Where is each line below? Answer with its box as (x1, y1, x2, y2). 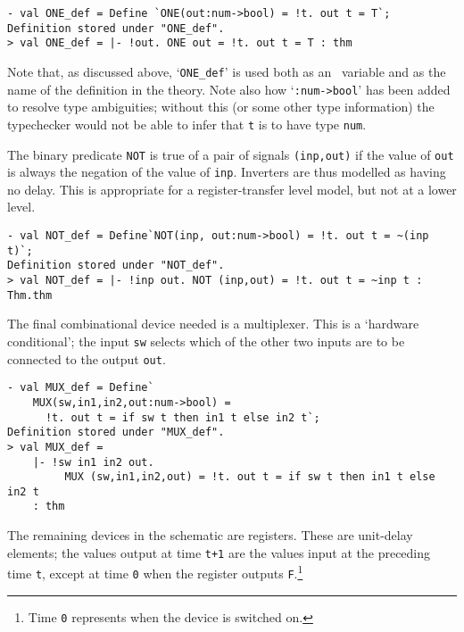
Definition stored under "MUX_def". (7, 426, 225, 439)
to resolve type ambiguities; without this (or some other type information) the (7, 97, 435, 116)
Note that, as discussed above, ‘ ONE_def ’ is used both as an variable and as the (7, 62, 446, 80)
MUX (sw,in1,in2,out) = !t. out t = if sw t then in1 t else (64, 470, 435, 484)
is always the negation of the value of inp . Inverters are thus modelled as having (7, 162, 446, 181)
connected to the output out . (7, 349, 166, 368)
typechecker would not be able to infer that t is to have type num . (7, 114, 367, 133)
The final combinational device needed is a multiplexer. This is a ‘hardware (7, 314, 419, 333)
